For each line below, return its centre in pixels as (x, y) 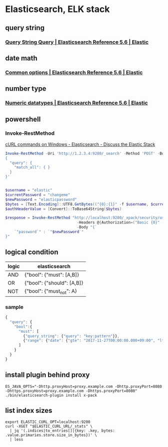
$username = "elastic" (29, 190)
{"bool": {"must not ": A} (51, 291)
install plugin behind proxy (47, 375)
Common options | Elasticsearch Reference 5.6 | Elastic (74, 72)
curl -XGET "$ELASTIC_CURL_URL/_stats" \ (49, 426)
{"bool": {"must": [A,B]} (52, 275)
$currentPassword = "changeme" (38, 195)
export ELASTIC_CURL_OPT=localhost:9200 (48, 422)
